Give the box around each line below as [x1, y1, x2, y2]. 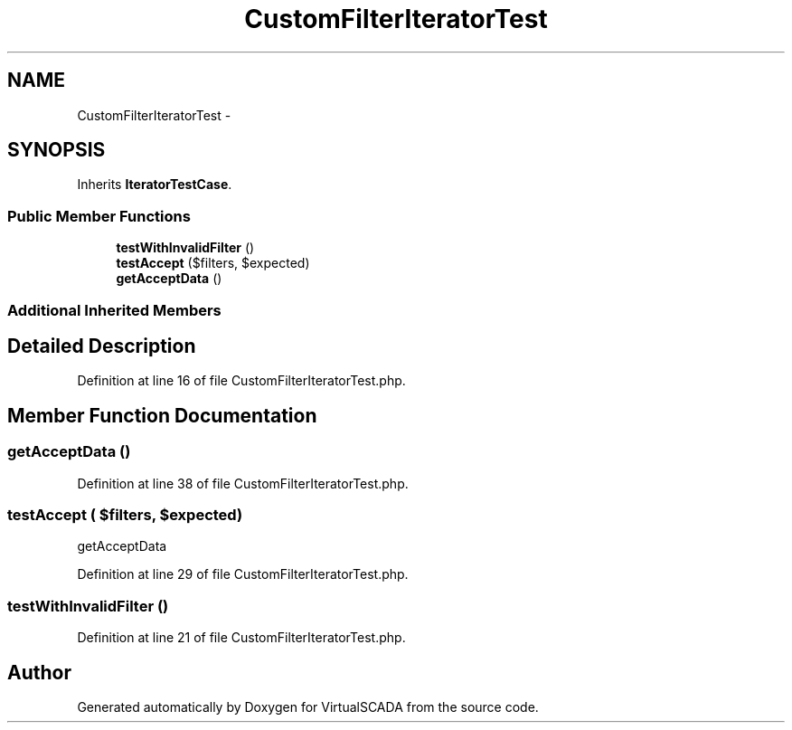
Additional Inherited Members [7, 300, 222, 319]
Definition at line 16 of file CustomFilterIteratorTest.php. [77, 373, 406, 389]
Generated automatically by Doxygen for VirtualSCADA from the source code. [77, 698, 539, 715]
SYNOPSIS [7, 138, 106, 162]
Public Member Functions [7, 206, 191, 225]
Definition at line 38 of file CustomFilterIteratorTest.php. [77, 475, 409, 491]
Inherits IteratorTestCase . [77, 176, 232, 193]
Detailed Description [7, 334, 196, 357]
